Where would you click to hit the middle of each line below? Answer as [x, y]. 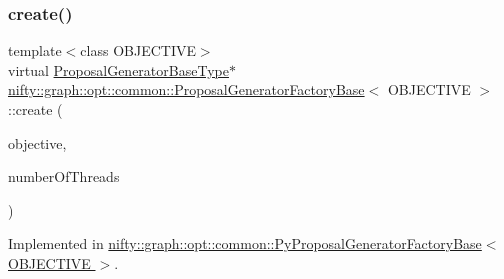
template [35, 50]
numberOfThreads [64, 176]
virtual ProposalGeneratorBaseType [118, 69]
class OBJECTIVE [138, 50]
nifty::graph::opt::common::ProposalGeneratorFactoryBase [186, 89]
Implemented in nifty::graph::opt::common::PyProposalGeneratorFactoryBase [245, 243]
